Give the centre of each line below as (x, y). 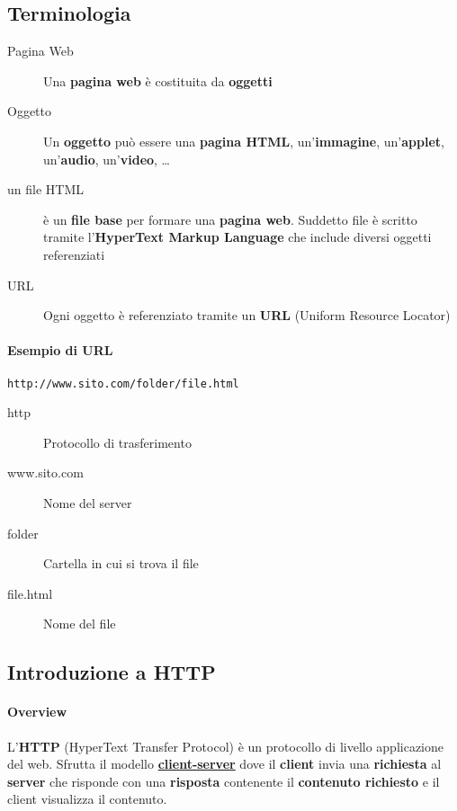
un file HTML (45, 189)
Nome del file (80, 624)
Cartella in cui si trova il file (121, 563)
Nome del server (88, 502)
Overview (37, 712)
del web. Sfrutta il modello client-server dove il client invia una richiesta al (224, 764)
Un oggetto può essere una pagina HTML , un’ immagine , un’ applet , (244, 141)
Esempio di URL (60, 350)
